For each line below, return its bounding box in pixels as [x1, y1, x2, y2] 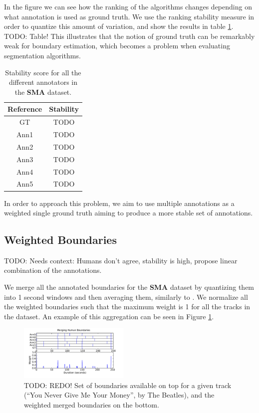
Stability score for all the [5, 67, 81, 77]
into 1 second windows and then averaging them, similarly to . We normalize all [4, 291, 248, 302]
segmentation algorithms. [4, 50, 81, 60]
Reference [7, 104, 42, 114]
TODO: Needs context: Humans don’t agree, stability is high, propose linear [4, 255, 238, 265]
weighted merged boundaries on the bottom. [24, 399, 159, 410]
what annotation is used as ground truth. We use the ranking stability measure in [4, 11, 255, 21]
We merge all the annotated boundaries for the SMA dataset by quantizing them [4, 282, 255, 292]
